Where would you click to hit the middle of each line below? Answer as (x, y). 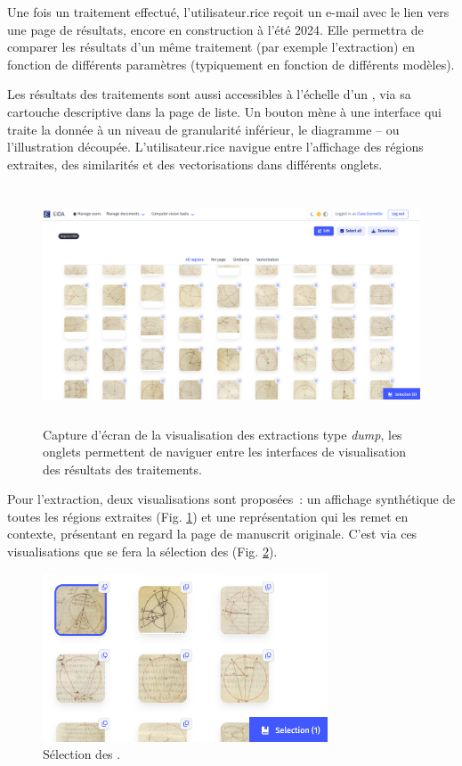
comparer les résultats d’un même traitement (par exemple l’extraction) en (211, 47)
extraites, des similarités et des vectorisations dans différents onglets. (195, 164)
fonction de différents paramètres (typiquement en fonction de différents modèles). (231, 64)
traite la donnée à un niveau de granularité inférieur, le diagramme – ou (203, 129)
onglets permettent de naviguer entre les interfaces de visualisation (225, 452)
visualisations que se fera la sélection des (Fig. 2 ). (142, 552)
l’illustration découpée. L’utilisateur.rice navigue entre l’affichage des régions (215, 147)
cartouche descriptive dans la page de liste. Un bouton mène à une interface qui (224, 111)
